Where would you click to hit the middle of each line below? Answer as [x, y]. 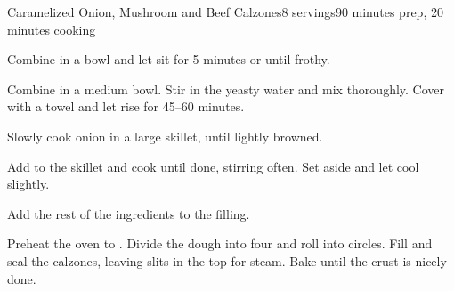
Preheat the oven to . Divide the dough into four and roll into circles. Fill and [220, 243]
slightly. [28, 184]
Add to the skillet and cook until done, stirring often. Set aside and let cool [213, 166]
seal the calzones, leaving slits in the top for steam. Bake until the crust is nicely [227, 260]
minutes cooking [52, 29]
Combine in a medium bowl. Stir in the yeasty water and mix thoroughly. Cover [226, 89]
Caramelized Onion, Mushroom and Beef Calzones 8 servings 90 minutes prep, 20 [225, 12]
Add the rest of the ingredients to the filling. [129, 213]
